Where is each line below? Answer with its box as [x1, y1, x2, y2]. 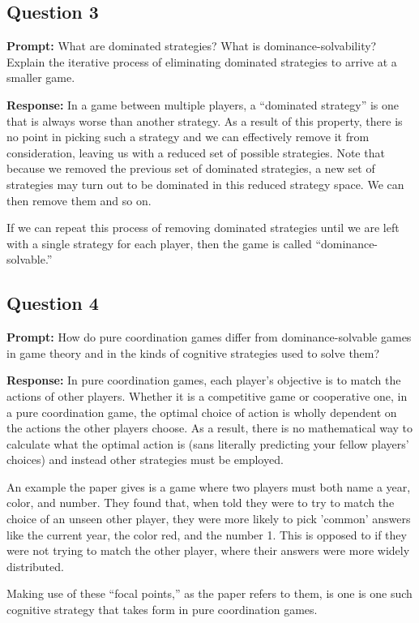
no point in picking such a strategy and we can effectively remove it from [6, 128, 370, 145]
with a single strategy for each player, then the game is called [6, 234, 312, 251]
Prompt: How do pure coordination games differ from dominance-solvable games [6, 329, 412, 346]
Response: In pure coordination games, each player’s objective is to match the [6, 372, 401, 389]
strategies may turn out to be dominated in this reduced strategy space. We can [6, 175, 404, 192]
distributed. [6, 557, 64, 574]
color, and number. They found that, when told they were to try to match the [6, 494, 395, 511]
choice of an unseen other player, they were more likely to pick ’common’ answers [6, 510, 411, 527]
